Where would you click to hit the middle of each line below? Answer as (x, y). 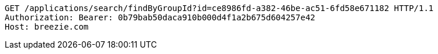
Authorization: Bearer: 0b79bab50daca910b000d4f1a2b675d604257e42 (160, 17)
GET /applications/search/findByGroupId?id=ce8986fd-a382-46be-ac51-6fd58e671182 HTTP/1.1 (219, 8)
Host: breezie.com (47, 27)
